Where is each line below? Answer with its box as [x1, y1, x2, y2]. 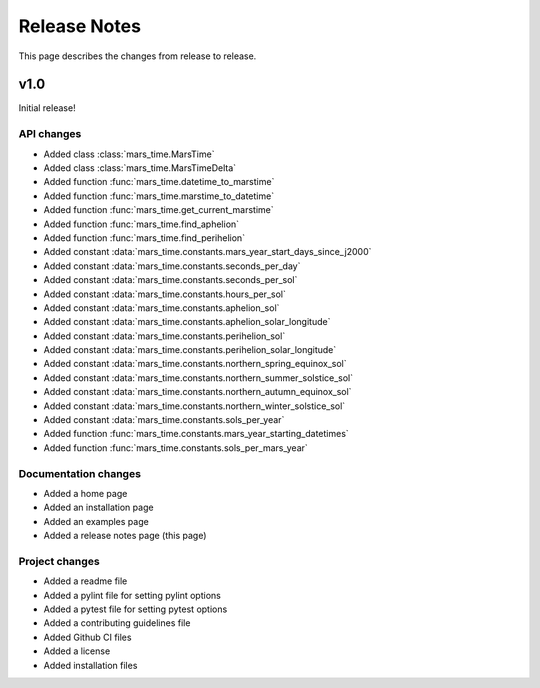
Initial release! [18, 102, 76, 114]
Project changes [18, 554, 100, 568]
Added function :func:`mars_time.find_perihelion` [43, 231, 245, 244]
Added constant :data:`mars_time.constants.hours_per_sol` [43, 288, 287, 300]
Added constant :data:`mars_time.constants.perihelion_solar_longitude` [43, 344, 337, 356]
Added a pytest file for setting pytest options [43, 603, 228, 615]
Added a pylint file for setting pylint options [43, 589, 222, 601]
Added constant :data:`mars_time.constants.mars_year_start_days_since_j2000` [43, 246, 372, 258]
